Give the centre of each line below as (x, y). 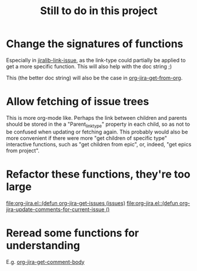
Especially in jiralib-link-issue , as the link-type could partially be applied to (96, 60)
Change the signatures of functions (95, 44)
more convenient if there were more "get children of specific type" (87, 138)
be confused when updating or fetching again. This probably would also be (97, 132)
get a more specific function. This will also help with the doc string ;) (89, 66)
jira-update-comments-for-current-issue (55, 209)
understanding (43, 245)
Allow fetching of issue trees (78, 102)
